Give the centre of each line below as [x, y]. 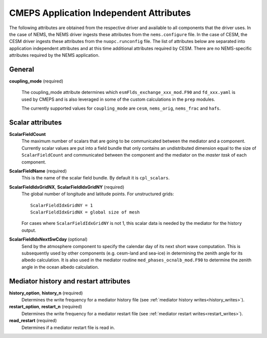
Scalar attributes [35, 123]
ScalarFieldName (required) [38, 171]
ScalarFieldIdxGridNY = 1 [62, 205]
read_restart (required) [33, 321]
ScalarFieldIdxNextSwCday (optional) [48, 239]
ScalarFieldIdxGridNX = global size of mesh [85, 212]
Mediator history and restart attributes [70, 281]
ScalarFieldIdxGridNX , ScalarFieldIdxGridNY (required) [67, 187]
